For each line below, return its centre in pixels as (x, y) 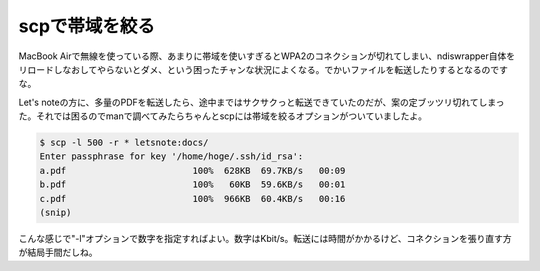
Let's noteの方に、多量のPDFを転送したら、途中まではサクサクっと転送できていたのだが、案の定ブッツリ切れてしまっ (261, 102)
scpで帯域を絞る (86, 26)
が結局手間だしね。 (58, 252)
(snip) (55, 213)
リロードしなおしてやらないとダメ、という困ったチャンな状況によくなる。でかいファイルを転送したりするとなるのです (263, 69)
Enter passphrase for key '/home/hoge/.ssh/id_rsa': (171, 156)
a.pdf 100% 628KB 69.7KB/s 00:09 (192, 170)
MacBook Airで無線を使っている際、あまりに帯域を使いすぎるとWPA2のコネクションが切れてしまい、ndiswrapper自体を (267, 56)
